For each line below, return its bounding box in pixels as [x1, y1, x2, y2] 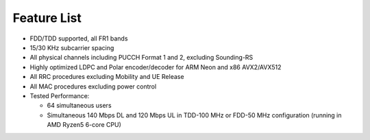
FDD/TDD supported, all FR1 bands [29, 34, 128, 43]
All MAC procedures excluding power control [29, 82, 157, 91]
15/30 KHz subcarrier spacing [29, 43, 114, 51]
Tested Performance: [29, 91, 90, 100]
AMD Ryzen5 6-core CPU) [47, 121, 121, 129]
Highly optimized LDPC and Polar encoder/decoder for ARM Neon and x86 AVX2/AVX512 [29, 62, 282, 71]
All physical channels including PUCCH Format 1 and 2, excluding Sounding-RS [29, 54, 254, 62]
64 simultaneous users [47, 102, 112, 110]
